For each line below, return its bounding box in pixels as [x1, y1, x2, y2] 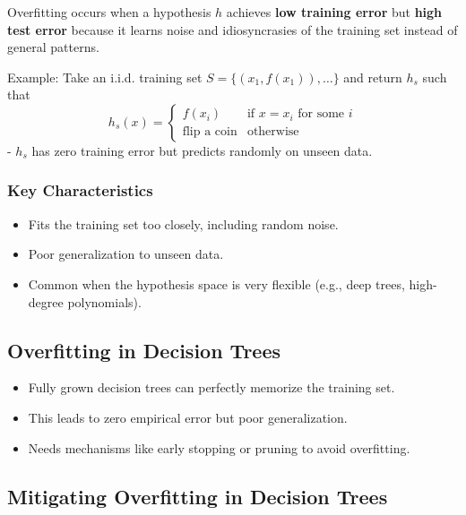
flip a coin [182, 125, 237, 139]
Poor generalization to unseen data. [28, 245, 224, 263]
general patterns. [7, 38, 99, 56]
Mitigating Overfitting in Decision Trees [7, 482, 388, 510]
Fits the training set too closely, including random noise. [28, 214, 339, 233]
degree [28, 292, 64, 311]
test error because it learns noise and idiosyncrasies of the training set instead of [7, 20, 458, 39]
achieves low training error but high [226, 3, 443, 21]
